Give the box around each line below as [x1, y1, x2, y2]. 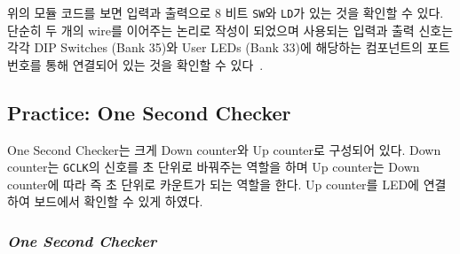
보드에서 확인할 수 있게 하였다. [34, 192, 203, 211]
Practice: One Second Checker [7, 98, 291, 126]
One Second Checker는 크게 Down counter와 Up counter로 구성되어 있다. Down [7, 140, 441, 158]
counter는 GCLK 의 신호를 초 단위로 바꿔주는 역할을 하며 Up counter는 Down [7, 158, 420, 176]
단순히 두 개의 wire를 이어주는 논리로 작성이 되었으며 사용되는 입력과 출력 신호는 [7, 20, 454, 39]
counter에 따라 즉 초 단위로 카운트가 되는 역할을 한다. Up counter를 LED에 [7, 174, 420, 193]
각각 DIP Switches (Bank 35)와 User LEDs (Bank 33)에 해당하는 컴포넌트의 [7, 38, 424, 57]
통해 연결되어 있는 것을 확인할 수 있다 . [45, 55, 264, 73]
